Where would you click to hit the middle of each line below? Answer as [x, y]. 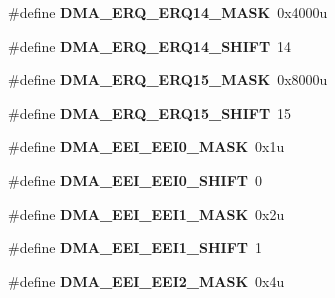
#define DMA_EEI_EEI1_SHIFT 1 [135, 247]
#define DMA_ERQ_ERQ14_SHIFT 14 [150, 45]
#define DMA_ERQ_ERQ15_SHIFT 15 [150, 112]
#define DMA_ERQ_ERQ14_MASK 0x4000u [168, 12]
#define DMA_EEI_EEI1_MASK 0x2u [146, 213]
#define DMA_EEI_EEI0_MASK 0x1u [146, 146]
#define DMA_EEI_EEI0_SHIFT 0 [135, 179]
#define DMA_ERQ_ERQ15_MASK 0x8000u [168, 79]
